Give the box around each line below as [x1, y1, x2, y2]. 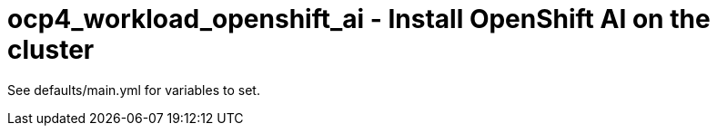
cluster [7, 34, 95, 65]
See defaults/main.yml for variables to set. [7, 81, 260, 98]
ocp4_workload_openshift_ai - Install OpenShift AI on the [7, 4, 711, 34]
